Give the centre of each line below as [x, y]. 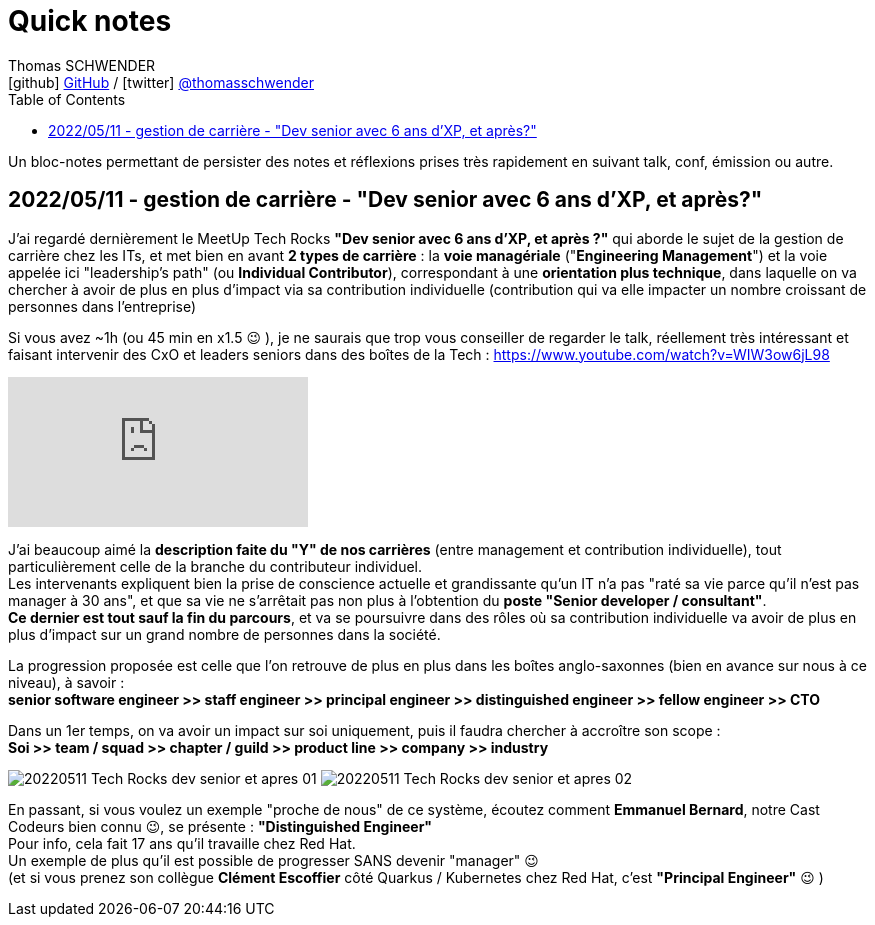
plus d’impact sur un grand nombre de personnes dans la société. [224, 634]
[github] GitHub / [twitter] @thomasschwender [161, 82]
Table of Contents [67, 99]
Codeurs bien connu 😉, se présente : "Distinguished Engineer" [220, 826]
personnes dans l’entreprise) [102, 306]
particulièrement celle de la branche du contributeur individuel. [215, 566]
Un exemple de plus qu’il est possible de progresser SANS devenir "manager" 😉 [273, 860]
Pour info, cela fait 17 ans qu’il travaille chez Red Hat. [182, 843]
